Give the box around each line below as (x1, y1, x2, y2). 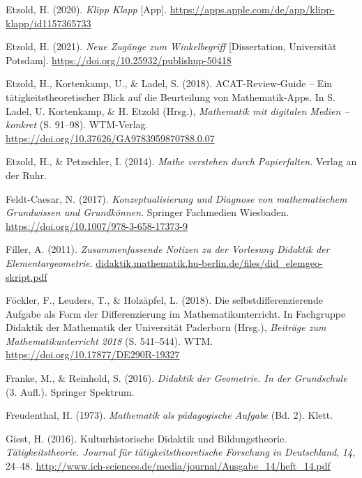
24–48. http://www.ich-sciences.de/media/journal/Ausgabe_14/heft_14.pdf (6, 458, 331, 473)
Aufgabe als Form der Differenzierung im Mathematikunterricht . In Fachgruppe (6, 306, 346, 321)
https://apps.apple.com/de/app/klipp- (169, 2, 335, 16)
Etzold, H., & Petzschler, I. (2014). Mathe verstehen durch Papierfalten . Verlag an (6, 154, 357, 169)
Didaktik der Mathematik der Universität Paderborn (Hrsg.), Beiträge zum (6, 320, 326, 334)
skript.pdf (6, 269, 47, 284)
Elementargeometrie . (6, 255, 93, 270)
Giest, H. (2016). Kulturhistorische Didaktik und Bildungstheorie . (6, 431, 287, 445)
